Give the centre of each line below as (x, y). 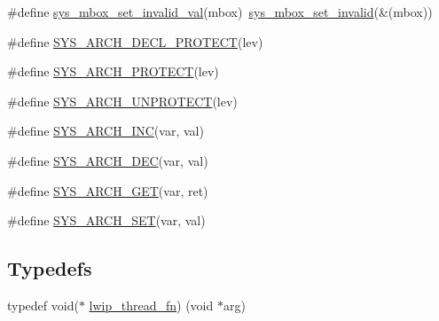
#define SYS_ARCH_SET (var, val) (106, 220)
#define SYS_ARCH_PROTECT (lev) (113, 71)
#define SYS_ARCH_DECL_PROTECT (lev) (135, 41)
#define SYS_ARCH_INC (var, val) (106, 131)
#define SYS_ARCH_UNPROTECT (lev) (122, 101)
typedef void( (43, 305)
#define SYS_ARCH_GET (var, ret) (108, 190)
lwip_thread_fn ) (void (151, 305)
